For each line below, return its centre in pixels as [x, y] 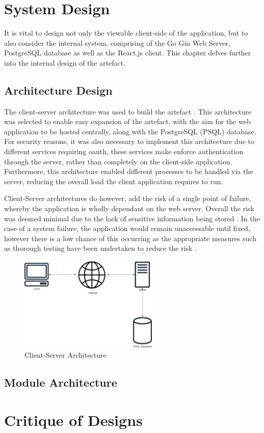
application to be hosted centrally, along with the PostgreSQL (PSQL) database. [130, 131]
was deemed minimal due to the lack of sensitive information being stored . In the [132, 218]
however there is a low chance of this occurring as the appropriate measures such [130, 238]
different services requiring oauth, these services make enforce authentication [124, 151]
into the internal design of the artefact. [65, 62]
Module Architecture [61, 382]
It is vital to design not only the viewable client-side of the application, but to [126, 33]
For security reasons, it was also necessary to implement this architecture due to [129, 141]
